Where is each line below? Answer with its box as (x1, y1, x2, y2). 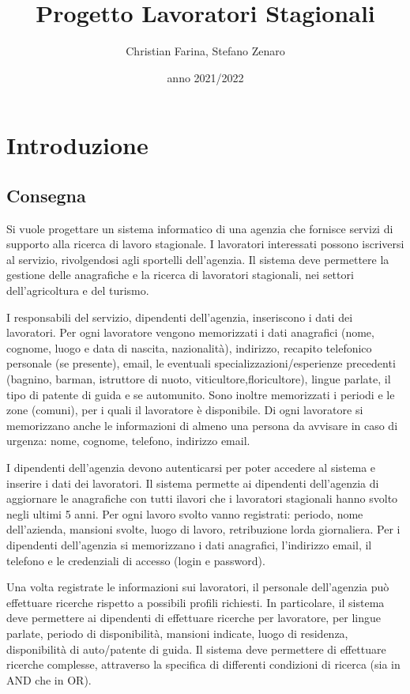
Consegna (6, 183, 86, 207)
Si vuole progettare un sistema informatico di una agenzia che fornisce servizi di (6, 220, 393, 236)
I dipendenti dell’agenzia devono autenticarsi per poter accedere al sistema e (6, 459, 376, 476)
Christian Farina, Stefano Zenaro (126, 43, 285, 59)
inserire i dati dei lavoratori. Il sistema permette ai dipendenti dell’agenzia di (6, 474, 379, 491)
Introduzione (6, 129, 149, 161)
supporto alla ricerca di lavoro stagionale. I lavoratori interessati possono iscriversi (6, 236, 404, 252)
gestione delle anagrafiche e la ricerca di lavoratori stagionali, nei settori (6, 266, 354, 283)
